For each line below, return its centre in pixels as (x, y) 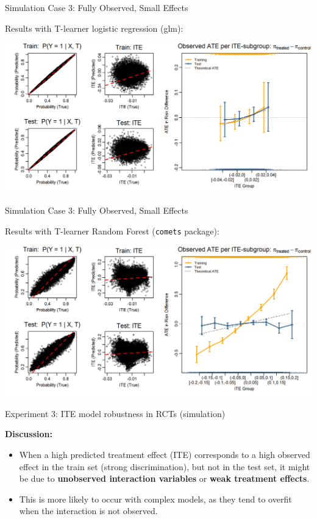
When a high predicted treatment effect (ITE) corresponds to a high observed (165, 454)
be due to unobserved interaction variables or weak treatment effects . (164, 478)
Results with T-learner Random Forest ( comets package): (112, 230)
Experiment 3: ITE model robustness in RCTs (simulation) (115, 413)
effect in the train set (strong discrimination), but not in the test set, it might (165, 466)
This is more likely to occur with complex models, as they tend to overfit (155, 499)
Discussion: (29, 434)
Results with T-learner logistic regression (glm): (94, 28)
